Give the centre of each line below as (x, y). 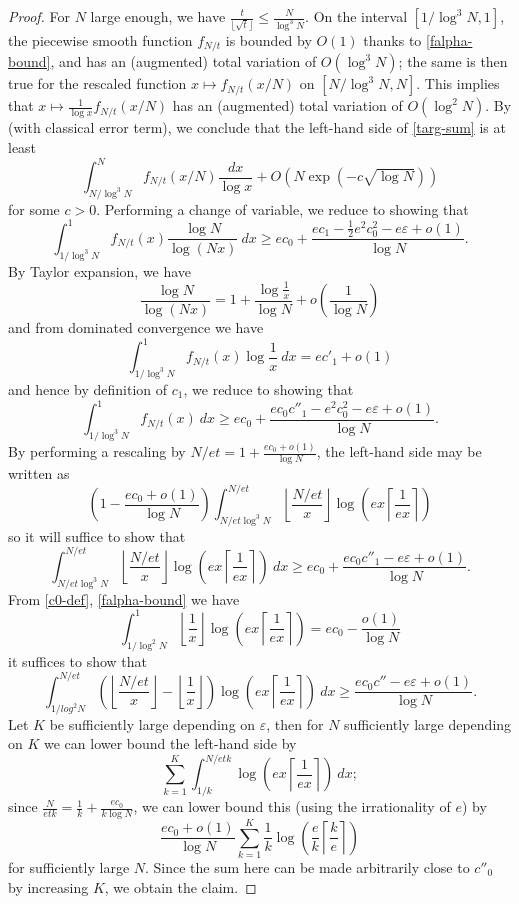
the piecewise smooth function (100, 39)
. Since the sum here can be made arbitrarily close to (307, 867)
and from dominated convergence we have (136, 327)
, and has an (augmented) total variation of (183, 61)
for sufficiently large (69, 867)
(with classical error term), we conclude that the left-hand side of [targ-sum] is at (257, 127)
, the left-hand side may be (399, 451)
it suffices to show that (78, 660)
